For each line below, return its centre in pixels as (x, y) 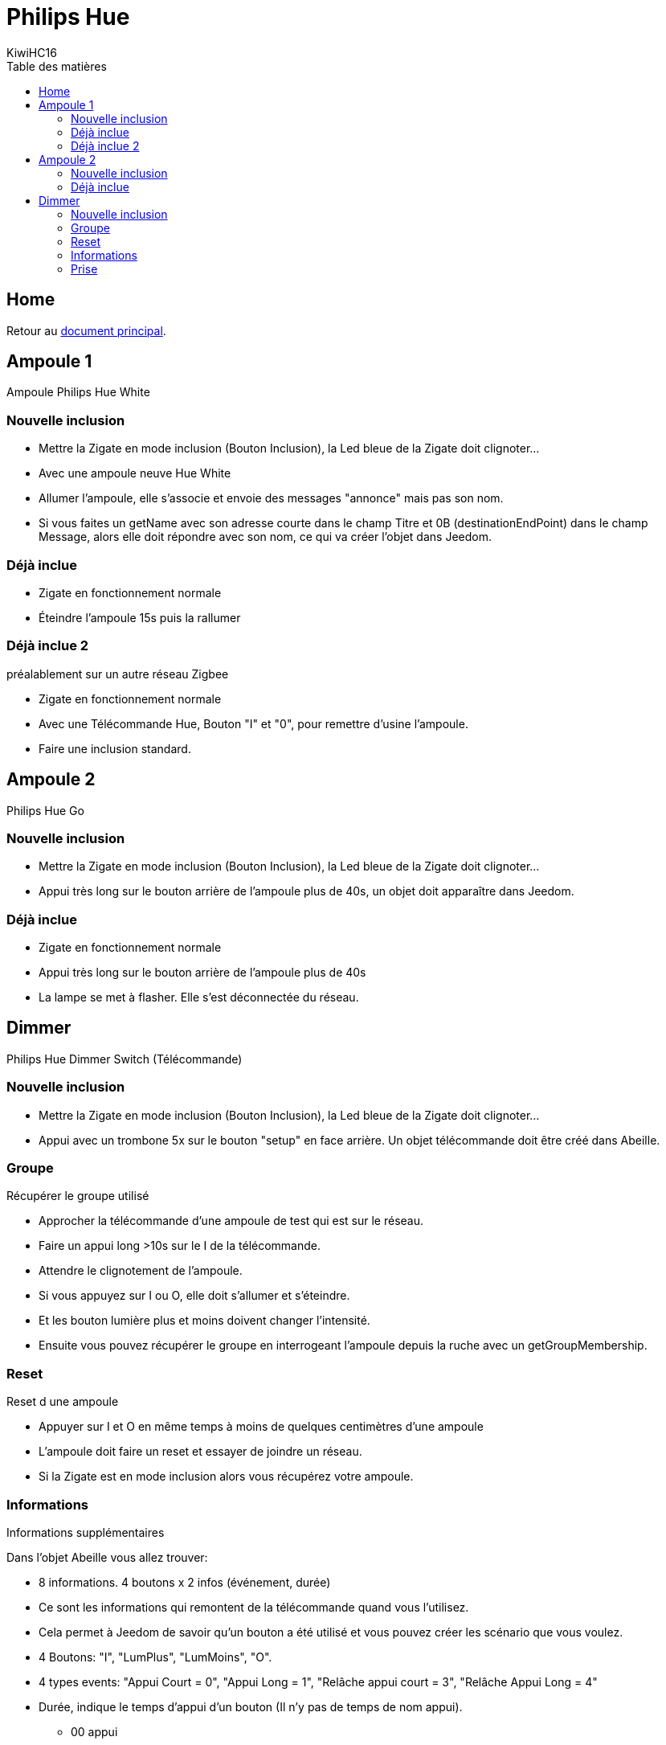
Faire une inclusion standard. (115, 748)
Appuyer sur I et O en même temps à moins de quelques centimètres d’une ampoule (261, 1427)
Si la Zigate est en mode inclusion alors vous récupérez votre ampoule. (226, 1477)
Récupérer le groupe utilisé (78, 1196)
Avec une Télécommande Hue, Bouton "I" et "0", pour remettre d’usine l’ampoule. (253, 723)
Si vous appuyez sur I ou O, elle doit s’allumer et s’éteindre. (194, 1296)
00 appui (94, 1731)
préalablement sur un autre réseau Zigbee (118, 674)
